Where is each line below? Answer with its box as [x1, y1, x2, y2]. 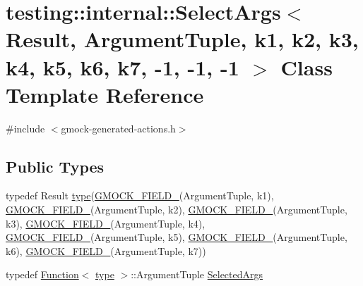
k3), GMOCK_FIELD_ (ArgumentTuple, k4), [6, 216, 206, 230]
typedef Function [6, 267, 79, 282]
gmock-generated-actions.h [61, 120, 176, 135]
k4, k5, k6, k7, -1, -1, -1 [6, 52, 239, 81]
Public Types [6, 155, 105, 177]
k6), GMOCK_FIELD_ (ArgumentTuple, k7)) [6, 243, 206, 258]
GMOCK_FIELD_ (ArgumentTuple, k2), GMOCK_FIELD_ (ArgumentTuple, [6, 202, 347, 217]
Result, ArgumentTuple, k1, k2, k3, [6, 25, 359, 54]
